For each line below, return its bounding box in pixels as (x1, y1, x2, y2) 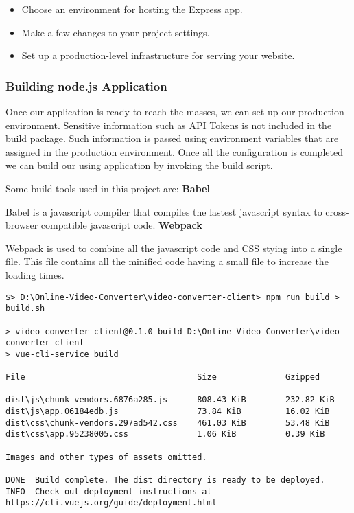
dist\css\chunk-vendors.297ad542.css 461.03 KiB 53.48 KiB (5, 418, 330, 428)
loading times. (5, 267, 64, 282)
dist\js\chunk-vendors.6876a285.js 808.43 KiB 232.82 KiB (5, 395, 335, 405)
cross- (325, 204, 349, 218)
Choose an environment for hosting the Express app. (21, 2, 243, 16)
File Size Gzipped (5, 372, 320, 383)
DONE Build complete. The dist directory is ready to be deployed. (5, 475, 325, 486)
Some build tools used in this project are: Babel (5, 181, 210, 195)
